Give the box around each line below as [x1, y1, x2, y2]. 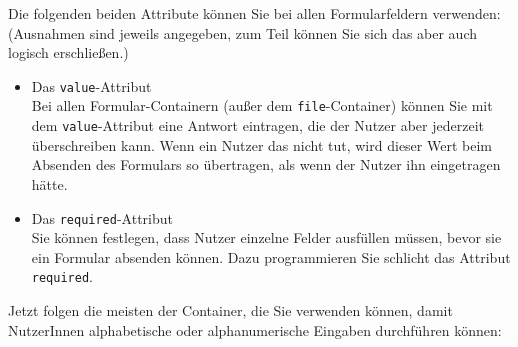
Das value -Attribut [31, 75, 152, 96]
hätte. [31, 173, 68, 194]
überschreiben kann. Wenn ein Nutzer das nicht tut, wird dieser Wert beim [31, 134, 492, 155]
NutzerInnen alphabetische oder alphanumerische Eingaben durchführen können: [8, 319, 502, 340]
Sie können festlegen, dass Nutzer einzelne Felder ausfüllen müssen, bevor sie [31, 227, 502, 248]
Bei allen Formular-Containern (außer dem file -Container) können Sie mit [31, 95, 493, 116]
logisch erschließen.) [8, 42, 129, 63]
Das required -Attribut [31, 207, 174, 228]
